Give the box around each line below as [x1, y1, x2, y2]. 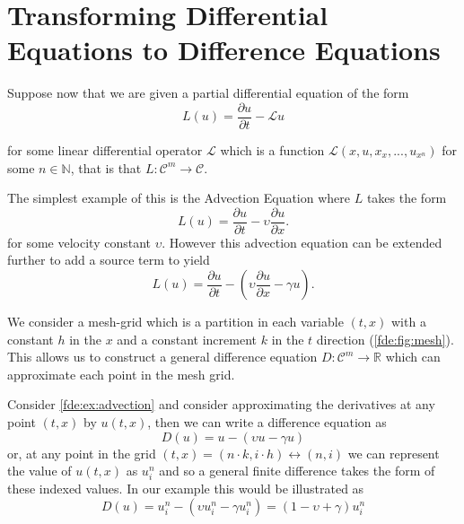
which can [385, 347, 441, 366]
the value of [7, 461, 72, 480]
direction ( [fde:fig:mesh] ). [316, 329, 454, 348]
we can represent [347, 443, 440, 462]
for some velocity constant [7, 232, 152, 251]
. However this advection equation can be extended [162, 232, 442, 251]
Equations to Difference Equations [7, 31, 441, 68]
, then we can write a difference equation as [147, 412, 387, 431]
